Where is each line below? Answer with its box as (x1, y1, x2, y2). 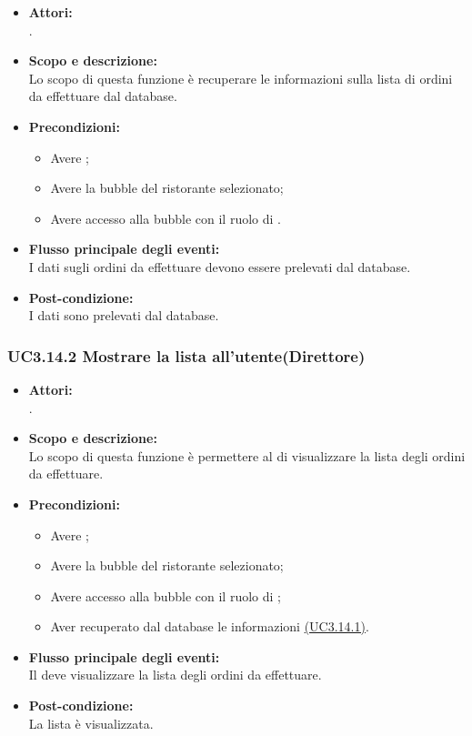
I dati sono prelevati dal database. (28, 306, 219, 325)
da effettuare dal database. (28, 86, 177, 106)
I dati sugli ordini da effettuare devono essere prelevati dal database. (28, 257, 411, 276)
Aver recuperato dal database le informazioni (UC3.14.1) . (50, 617, 369, 636)
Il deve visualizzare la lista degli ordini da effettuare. (28, 665, 322, 684)
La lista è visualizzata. (28, 713, 154, 732)
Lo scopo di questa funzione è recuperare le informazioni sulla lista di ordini (28, 68, 453, 87)
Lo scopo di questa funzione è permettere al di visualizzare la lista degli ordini (28, 446, 466, 465)
